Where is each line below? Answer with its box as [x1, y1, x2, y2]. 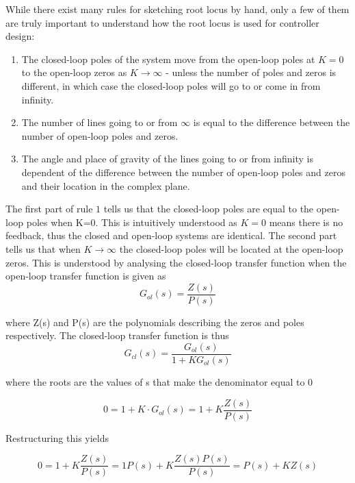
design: [5, 29, 35, 43]
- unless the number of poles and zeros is [166, 65, 337, 79]
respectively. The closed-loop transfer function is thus [5, 328, 229, 343]
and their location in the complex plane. [21, 178, 190, 193]
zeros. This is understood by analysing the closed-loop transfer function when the [5, 255, 347, 269]
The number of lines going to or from [21, 115, 178, 129]
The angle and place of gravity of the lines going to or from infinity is [21, 151, 313, 166]
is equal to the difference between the [193, 115, 350, 129]
